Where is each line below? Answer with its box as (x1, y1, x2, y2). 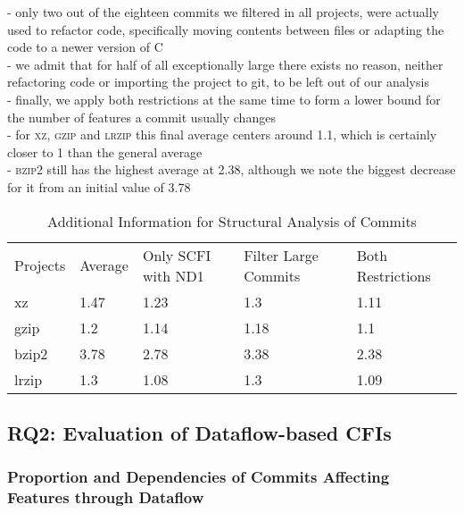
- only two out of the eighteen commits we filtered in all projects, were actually (7, 3, 439, 21)
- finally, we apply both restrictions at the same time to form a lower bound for (7, 89, 441, 108)
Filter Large (244, 244, 319, 265)
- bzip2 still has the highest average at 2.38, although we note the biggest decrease (7, 160, 456, 179)
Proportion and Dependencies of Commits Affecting (7, 466, 390, 488)
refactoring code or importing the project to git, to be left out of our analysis (7, 72, 429, 91)
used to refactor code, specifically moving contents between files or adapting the (7, 20, 444, 38)
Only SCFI (142, 244, 211, 265)
